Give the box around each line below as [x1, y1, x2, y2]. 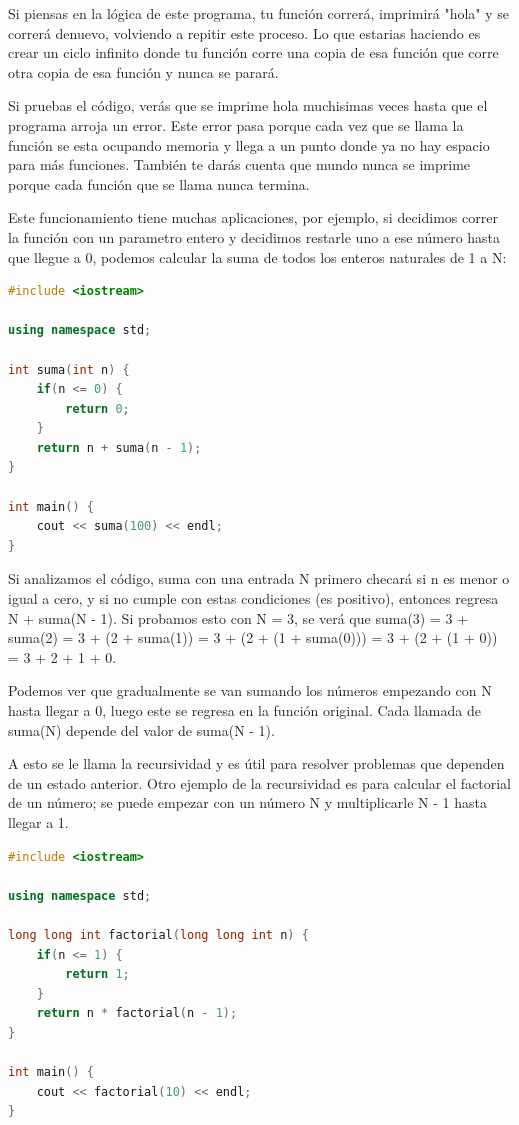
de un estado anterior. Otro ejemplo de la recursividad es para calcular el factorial [8, 772, 511, 793]
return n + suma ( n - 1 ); [36, 440, 202, 455]
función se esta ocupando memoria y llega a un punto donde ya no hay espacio [8, 134, 490, 155]
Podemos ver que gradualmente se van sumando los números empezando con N [8, 680, 492, 701]
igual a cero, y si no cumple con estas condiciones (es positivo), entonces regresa [8, 588, 499, 609]
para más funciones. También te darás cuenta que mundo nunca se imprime [8, 154, 471, 175]
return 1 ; [65, 967, 130, 982]
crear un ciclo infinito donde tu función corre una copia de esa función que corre [8, 42, 499, 63]
